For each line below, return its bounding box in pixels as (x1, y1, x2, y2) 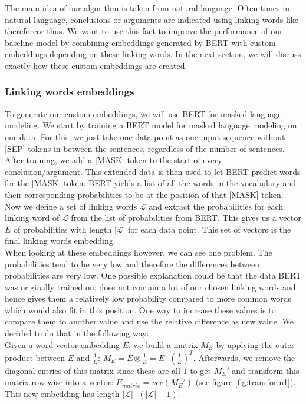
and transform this (232, 364, 300, 376)
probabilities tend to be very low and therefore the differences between (5, 257, 259, 270)
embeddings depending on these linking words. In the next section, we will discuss (5, 48, 301, 60)
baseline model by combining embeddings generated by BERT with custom (5, 36, 276, 48)
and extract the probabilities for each (149, 200, 283, 212)
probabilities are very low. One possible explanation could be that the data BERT (5, 269, 302, 282)
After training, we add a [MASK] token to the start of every (5, 154, 222, 166)
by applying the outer (216, 338, 295, 350)
